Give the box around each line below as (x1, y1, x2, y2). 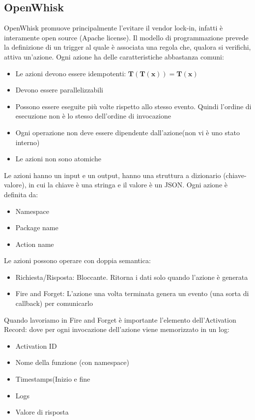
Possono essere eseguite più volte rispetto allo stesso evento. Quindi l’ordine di (15, 101, 252, 111)
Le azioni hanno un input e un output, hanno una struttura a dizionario (4, 170, 221, 180)
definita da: (4, 189, 38, 199)
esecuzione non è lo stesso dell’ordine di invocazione (15, 111, 171, 121)
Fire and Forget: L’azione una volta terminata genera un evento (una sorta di (15, 288, 249, 299)
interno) (15, 137, 40, 147)
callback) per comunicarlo (15, 298, 93, 308)
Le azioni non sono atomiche (15, 153, 101, 164)
